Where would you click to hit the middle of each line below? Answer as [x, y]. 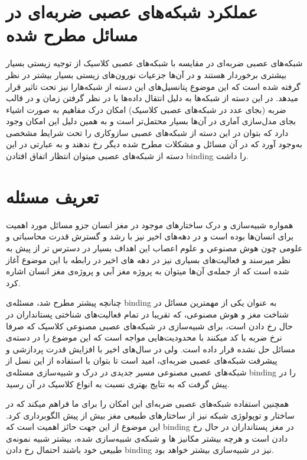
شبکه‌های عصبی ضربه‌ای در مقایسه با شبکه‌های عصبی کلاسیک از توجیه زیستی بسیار [154, 63]
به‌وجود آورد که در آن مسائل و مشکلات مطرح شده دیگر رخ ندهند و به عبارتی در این [154, 144]
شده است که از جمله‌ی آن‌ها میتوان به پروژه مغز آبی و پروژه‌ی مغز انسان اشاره [148, 271]
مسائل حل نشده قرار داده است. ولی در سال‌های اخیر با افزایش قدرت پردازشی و [151, 349]
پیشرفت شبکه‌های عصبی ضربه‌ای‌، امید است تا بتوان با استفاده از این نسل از [142, 360]
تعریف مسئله [52, 196]
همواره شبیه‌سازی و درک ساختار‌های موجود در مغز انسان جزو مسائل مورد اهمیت [150, 224]
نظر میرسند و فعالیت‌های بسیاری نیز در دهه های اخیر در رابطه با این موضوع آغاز [148, 259]
